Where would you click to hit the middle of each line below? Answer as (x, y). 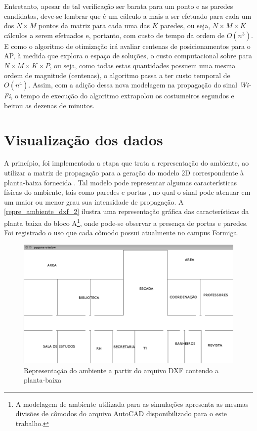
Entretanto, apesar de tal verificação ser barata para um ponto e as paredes (119, 6)
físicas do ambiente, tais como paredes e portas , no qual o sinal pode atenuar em (127, 192)
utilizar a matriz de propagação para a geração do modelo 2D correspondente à (124, 173)
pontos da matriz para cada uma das (94, 25)
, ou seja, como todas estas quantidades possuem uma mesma (143, 65)
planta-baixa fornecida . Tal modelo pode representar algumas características (121, 182)
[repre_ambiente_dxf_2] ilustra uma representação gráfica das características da (127, 211)
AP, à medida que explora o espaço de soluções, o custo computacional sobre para (128, 56)
